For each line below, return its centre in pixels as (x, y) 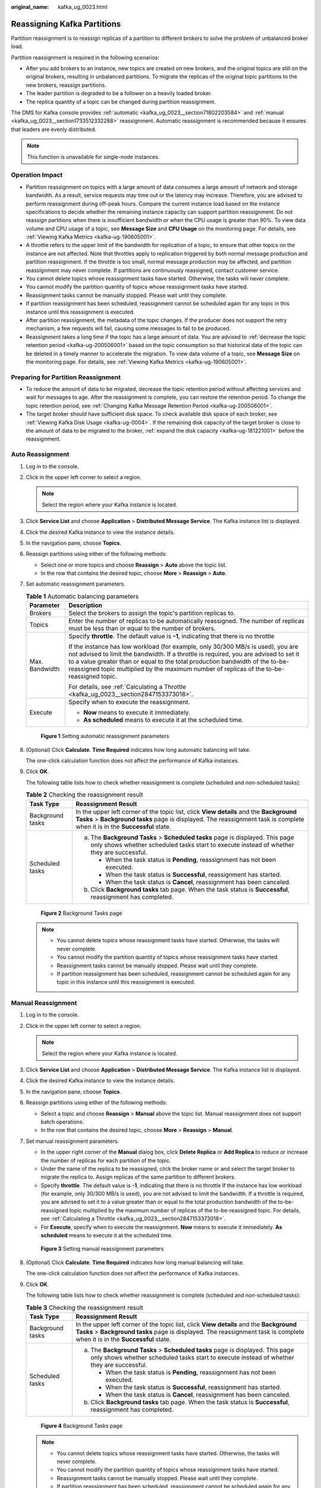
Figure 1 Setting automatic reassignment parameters (105, 736)
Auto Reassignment (40, 454)
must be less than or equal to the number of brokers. (142, 629)
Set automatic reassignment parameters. (76, 584)
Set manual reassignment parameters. (73, 1141)
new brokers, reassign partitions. (66, 85)
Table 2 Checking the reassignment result (84, 795)
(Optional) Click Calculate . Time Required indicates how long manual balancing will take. (135, 1262)
